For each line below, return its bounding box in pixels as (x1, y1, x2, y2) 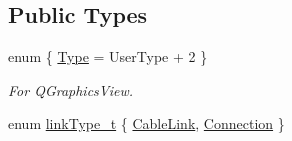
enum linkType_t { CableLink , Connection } (8, 113, 285, 134)
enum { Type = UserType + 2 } (8, 46, 208, 67)
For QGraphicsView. (8, 79, 134, 100)
